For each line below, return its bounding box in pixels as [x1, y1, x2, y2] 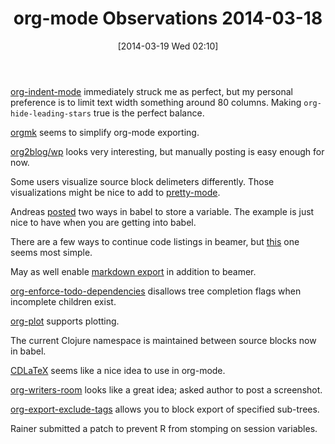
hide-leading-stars [10, 108, 92, 119]
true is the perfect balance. [93, 107, 205, 119]
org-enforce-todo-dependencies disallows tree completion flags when [10, 285, 302, 297]
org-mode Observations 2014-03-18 [13, 7, 323, 30]
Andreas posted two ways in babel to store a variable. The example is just [10, 205, 315, 217]
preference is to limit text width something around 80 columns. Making [10, 96, 302, 108]
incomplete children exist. [10, 295, 117, 307]
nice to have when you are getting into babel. [10, 216, 197, 228]
